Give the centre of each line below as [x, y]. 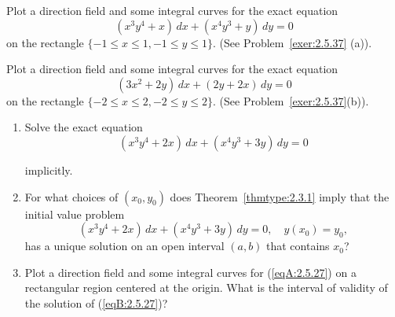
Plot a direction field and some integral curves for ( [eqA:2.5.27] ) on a [190, 272]
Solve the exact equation [84, 127]
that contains [298, 246]
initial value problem [75, 214]
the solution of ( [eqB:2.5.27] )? [96, 302]
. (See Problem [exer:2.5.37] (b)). [291, 100]
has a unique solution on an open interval [124, 246]
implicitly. [49, 170]
